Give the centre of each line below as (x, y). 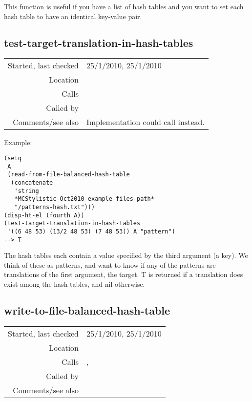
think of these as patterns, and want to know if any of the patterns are (110, 264)
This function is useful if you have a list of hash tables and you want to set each (124, 6)
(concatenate (32, 182)
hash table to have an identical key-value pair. (73, 16)
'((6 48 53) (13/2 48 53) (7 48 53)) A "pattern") (91, 231)
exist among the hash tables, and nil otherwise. (74, 284)
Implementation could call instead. (146, 122)
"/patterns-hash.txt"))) (55, 207)
